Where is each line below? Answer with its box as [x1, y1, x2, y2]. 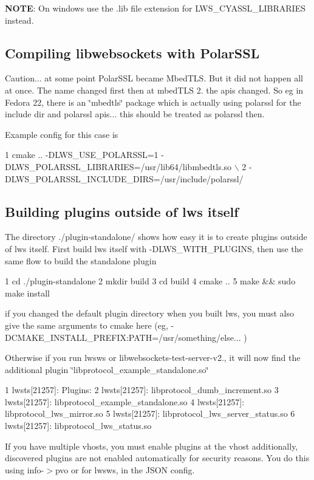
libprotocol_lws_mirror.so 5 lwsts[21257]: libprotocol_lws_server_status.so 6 [5, 407, 295, 420]
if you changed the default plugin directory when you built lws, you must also [5, 307, 294, 320]
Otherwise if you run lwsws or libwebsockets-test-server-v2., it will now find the [5, 351, 301, 364]
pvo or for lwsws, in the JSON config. [55, 463, 195, 476]
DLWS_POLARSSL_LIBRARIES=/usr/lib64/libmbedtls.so [5, 160, 232, 173]
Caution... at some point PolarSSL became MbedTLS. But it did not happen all [5, 72, 303, 84]
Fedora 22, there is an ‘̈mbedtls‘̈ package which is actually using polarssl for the [5, 95, 301, 108]
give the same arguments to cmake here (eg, [5, 318, 168, 331]
